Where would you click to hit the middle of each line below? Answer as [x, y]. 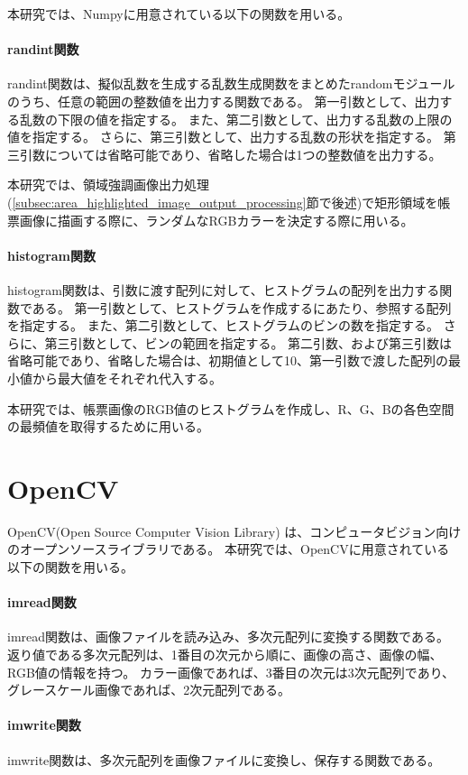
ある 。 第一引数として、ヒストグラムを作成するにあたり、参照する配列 [242, 307]
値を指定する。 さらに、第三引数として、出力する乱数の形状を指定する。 [224, 137]
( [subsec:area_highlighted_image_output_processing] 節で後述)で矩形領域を [223, 202]
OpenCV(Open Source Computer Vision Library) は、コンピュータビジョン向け [234, 531]
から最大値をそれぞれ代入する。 [127, 378]
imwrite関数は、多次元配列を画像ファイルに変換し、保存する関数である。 [224, 759]
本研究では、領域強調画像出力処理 [108, 185]
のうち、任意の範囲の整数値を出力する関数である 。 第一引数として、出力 [224, 101]
